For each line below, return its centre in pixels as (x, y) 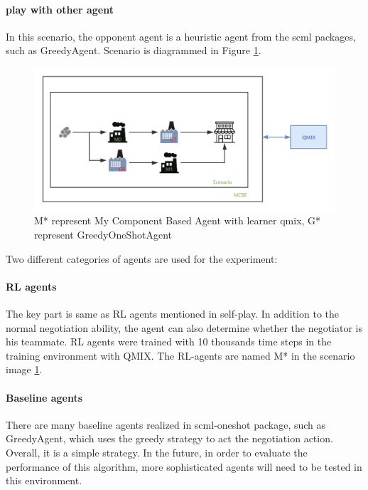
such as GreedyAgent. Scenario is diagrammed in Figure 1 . (134, 50)
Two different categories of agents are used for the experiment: (142, 258)
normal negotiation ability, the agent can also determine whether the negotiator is (184, 327)
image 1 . (24, 369)
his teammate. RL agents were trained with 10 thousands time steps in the (169, 342)
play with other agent (60, 9)
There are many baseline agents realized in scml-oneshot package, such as (166, 424)
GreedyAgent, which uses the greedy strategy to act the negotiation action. (169, 438)
